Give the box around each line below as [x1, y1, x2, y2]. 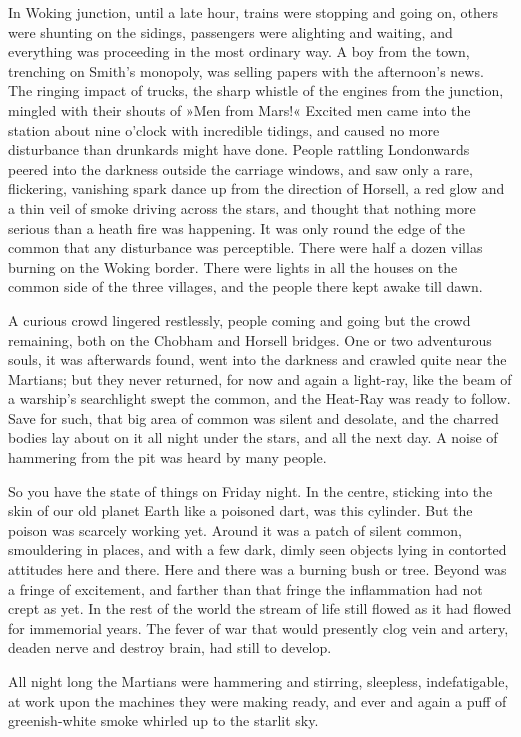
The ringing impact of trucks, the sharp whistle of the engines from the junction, [8, 80, 504, 101]
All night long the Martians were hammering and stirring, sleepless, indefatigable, [8, 671, 509, 691]
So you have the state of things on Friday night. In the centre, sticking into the [8, 480, 493, 501]
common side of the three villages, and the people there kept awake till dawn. [8, 276, 483, 297]
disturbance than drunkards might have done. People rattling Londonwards [8, 139, 470, 160]
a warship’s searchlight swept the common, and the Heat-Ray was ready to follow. [8, 388, 511, 409]
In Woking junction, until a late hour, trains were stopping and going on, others [8, 2, 499, 22]
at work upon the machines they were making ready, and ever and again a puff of [8, 690, 507, 711]
